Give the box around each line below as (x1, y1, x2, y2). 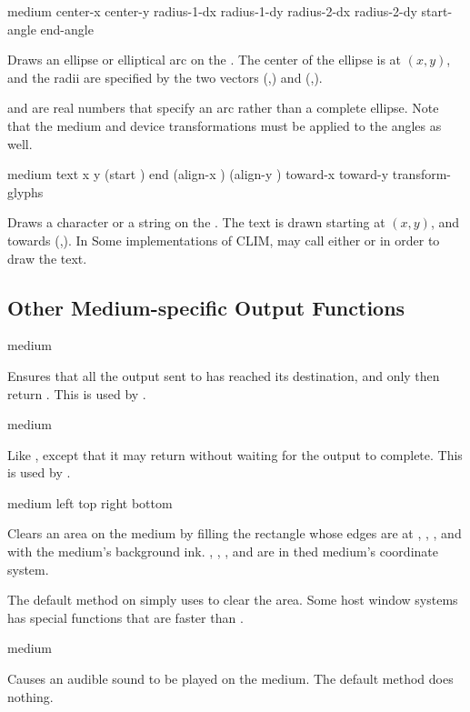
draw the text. (7, 248, 87, 267)
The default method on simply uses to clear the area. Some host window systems (7, 590, 458, 609)
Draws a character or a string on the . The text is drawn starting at (7, 213, 385, 232)
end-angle (40, 19, 94, 38)
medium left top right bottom (7, 493, 173, 512)
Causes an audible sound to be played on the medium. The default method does (7, 669, 454, 688)
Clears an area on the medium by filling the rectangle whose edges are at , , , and (7, 524, 462, 543)
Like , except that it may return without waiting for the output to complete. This (7, 445, 463, 464)
